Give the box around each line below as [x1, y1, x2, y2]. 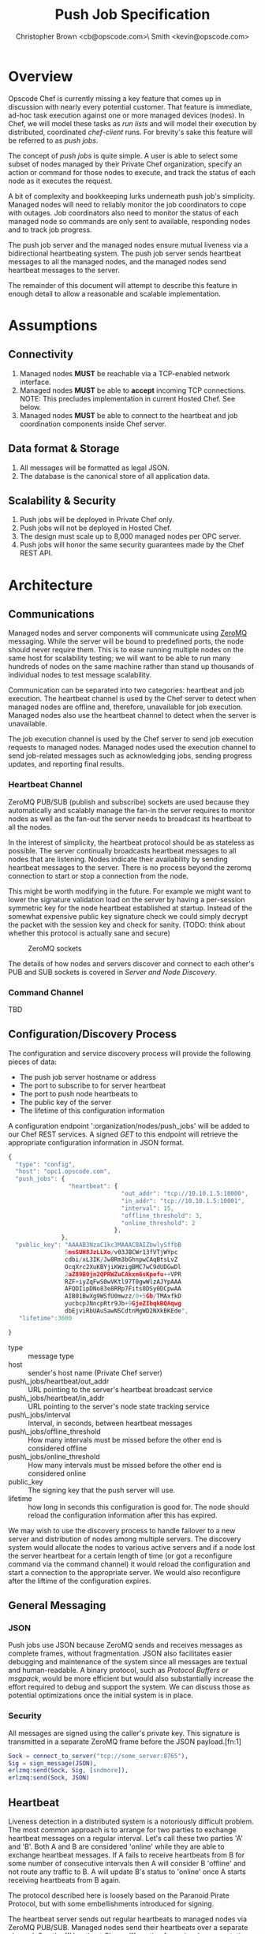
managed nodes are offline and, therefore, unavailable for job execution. [8, 702, 243, 711]
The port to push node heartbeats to [19, 1088, 138, 1098]
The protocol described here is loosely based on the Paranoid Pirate [8, 1891, 230, 1900]
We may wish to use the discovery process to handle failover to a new [8, 1525, 236, 1535]
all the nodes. [8, 822, 53, 831]
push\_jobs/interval [8, 1409, 71, 1419]
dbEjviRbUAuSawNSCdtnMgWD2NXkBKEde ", [64, 1307, 189, 1315]
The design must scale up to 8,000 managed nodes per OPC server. [19, 532, 242, 541]
